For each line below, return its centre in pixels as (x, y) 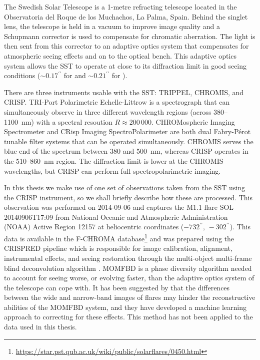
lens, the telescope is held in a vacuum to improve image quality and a (112, 26)
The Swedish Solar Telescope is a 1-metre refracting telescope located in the (120, 7)
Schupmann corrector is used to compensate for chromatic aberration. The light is (130, 36)
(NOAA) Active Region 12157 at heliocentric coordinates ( (94, 227)
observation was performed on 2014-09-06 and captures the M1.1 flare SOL (119, 207)
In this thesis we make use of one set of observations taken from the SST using (125, 188)
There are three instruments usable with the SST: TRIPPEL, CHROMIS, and (124, 92)
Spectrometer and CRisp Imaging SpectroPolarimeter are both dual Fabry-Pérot (127, 131)
